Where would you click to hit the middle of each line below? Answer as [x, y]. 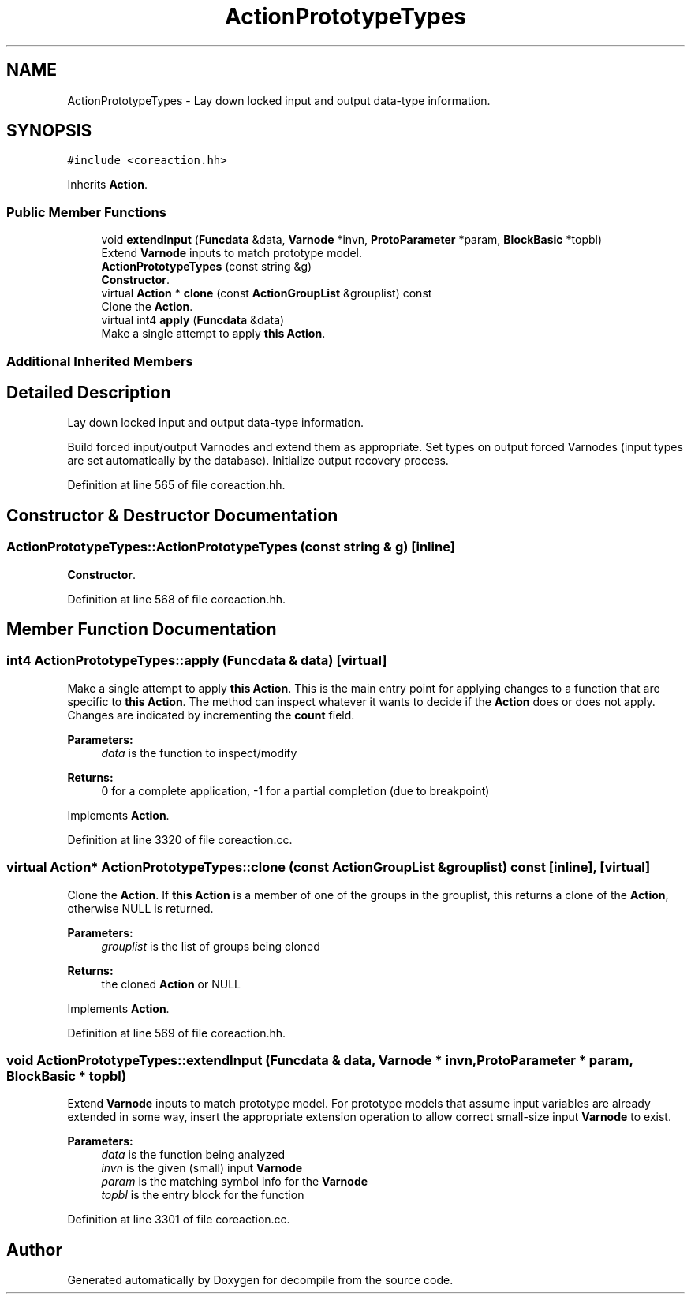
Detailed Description [89, 392]
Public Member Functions [86, 212]
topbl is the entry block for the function [203, 1195]
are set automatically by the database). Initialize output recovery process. [258, 461]
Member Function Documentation [142, 629]
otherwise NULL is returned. [140, 908]
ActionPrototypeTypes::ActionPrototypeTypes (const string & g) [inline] [231, 547]
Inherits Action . [108, 185]
